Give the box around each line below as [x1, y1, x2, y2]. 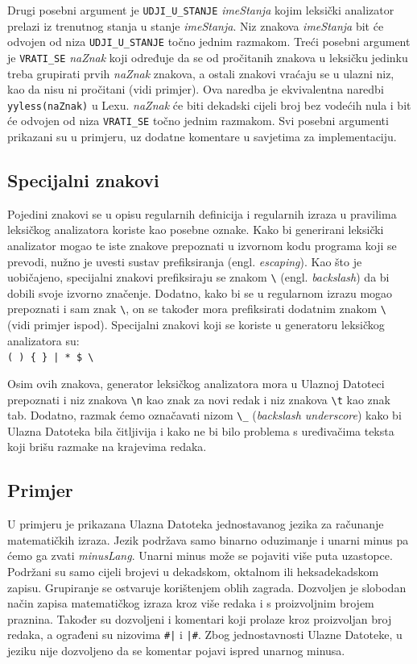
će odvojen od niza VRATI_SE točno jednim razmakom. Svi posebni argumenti [7, 112, 389, 129]
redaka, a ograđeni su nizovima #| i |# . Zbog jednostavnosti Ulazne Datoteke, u [7, 626, 403, 643]
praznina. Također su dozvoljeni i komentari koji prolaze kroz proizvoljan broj [7, 610, 392, 627]
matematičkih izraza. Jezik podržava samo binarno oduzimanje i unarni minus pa [7, 531, 409, 548]
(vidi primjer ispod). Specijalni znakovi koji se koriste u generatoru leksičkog [7, 316, 385, 333]
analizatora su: [7, 332, 80, 349]
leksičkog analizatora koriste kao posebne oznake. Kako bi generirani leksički [7, 221, 384, 238]
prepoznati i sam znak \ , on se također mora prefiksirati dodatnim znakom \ [7, 300, 386, 317]
